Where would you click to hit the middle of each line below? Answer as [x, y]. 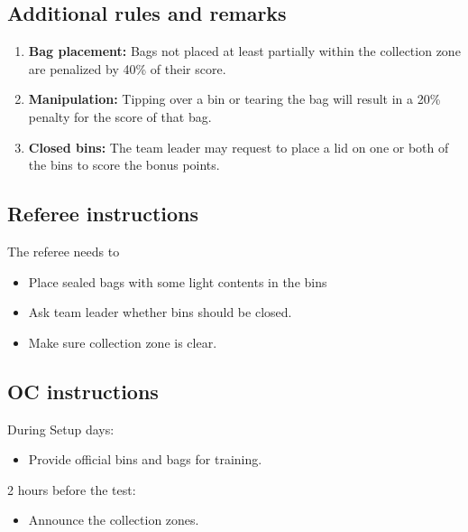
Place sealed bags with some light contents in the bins [178, 281]
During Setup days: [61, 429]
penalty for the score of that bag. [120, 116]
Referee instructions [103, 214]
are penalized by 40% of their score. [127, 68]
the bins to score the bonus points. [124, 165]
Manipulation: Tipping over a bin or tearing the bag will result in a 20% [234, 99]
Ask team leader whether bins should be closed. [160, 312]
